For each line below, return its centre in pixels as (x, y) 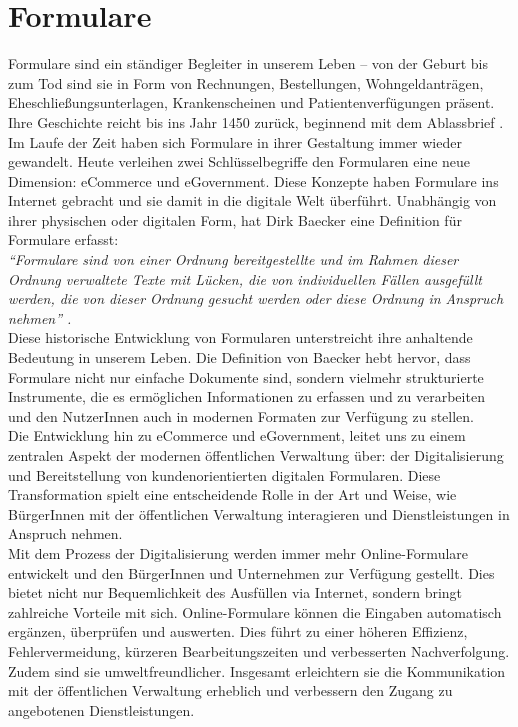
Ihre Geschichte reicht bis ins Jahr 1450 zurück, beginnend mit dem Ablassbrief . (256, 121)
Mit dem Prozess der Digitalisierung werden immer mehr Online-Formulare (238, 552)
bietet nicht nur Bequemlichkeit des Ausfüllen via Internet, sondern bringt (235, 592)
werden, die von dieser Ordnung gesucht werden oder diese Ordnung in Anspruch (256, 298)
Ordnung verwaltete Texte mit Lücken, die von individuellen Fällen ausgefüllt (245, 278)
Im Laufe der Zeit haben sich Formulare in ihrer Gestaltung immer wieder (235, 141)
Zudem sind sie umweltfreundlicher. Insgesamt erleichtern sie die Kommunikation (257, 670)
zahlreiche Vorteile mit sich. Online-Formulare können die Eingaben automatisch (255, 611)
